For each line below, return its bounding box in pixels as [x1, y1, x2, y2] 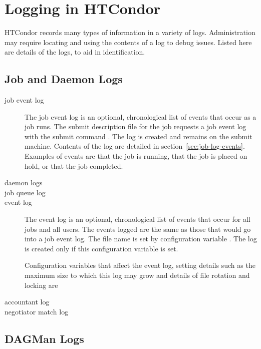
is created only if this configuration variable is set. [25, 243, 178, 253]
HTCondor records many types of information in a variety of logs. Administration [5, 27, 255, 38]
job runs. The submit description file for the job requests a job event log [25, 121, 246, 132]
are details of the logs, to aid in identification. [5, 47, 145, 57]
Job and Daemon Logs [5, 71, 123, 87]
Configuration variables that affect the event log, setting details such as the [25, 260, 255, 270]
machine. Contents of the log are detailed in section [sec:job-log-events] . [25, 141, 245, 151]
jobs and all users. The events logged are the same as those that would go [25, 223, 251, 234]
